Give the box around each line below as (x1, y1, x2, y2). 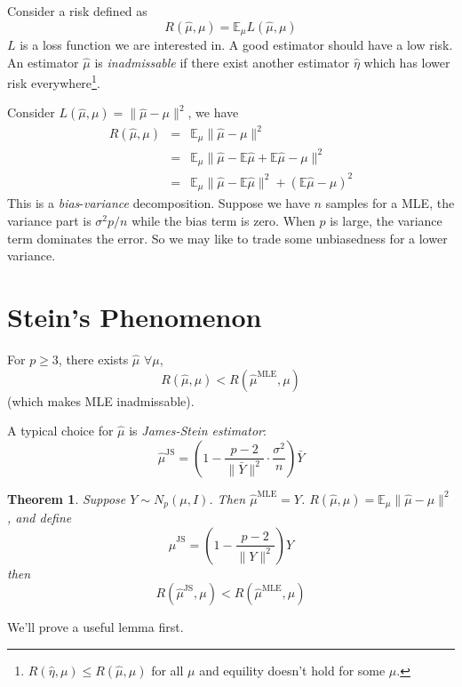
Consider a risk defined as (7, 2, 147, 20)
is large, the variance (330, 212, 442, 230)
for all (151, 660, 184, 679)
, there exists (58, 349, 129, 368)
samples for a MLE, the (325, 194, 455, 212)
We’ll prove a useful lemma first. (7, 618, 184, 636)
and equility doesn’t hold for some (199, 660, 386, 679)
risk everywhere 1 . (7, 71, 100, 92)
